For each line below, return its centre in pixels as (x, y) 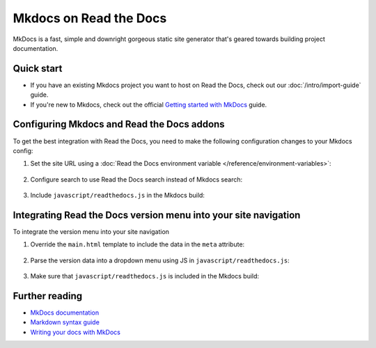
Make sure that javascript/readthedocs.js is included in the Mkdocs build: (145, 276)
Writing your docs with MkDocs (76, 332)
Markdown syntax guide (65, 322)
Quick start (38, 69)
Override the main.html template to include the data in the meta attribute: (138, 244)
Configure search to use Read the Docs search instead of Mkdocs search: (136, 179)
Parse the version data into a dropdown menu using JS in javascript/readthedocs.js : (160, 260)
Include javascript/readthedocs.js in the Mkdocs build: (118, 196)
